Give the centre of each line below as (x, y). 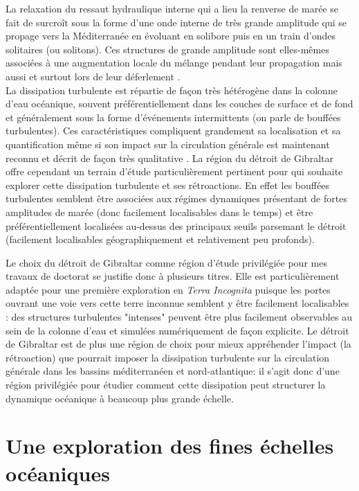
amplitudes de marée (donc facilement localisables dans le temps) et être (159, 212)
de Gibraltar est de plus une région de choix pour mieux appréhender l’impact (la (178, 344)
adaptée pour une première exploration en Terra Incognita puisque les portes (168, 289)
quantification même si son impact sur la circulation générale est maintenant (168, 144)
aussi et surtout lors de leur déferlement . (93, 76)
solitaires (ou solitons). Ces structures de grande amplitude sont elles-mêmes (167, 49)
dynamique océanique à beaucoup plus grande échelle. (120, 398)
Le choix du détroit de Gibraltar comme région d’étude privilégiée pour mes (166, 262)
